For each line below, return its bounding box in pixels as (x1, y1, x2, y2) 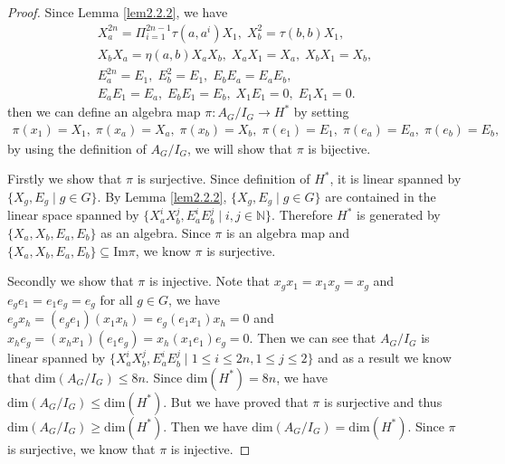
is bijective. (308, 138, 371, 157)
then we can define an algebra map (7, 102, 201, 121)
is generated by (357, 205, 441, 224)
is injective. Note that (148, 271, 271, 290)
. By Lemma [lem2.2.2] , (97, 186, 227, 205)
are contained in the (325, 186, 436, 205)
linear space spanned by (7, 205, 139, 224)
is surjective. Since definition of (137, 169, 310, 188)
